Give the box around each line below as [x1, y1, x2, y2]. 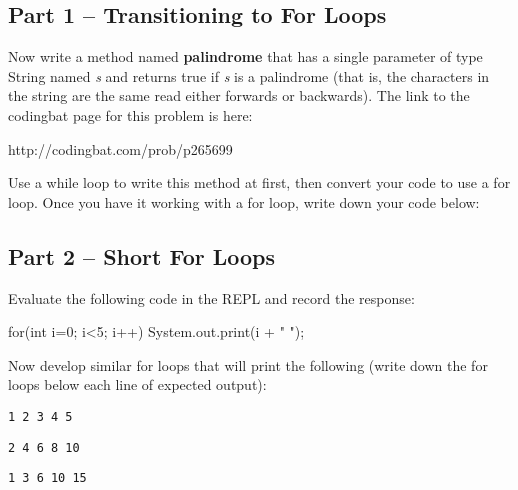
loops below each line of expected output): [8, 374, 267, 395]
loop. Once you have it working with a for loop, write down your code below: [8, 191, 480, 212]
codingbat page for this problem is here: [8, 104, 253, 125]
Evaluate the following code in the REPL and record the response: [8, 287, 415, 308]
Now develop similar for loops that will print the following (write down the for [8, 354, 488, 375]
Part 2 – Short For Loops [8, 240, 276, 271]
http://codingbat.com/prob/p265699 [8, 138, 233, 159]
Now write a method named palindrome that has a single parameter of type [8, 46, 483, 67]
